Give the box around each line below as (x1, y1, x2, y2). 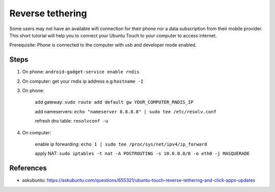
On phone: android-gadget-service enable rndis (22, 69, 140, 75)
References (9, 164, 47, 173)
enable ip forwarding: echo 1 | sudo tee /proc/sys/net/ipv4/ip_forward (35, 141, 207, 147)
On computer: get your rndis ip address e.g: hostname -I (22, 78, 144, 84)
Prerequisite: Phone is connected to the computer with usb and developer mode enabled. (9, 42, 197, 48)
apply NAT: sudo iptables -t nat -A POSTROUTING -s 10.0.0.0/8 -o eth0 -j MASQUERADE (35, 151, 250, 157)
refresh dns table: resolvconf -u (35, 118, 108, 124)
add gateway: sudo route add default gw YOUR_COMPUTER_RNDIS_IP (35, 99, 194, 105)
